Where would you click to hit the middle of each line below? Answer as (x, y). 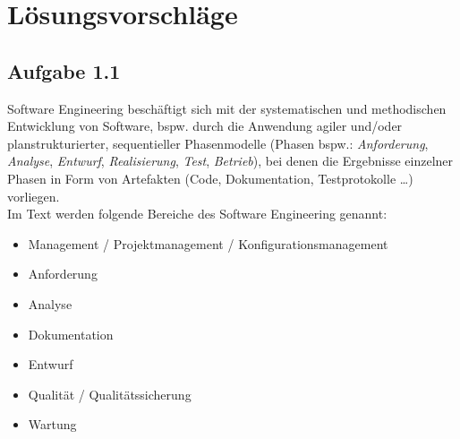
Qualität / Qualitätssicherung (110, 394)
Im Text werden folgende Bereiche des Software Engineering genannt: (197, 214)
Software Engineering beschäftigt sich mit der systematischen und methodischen (227, 108)
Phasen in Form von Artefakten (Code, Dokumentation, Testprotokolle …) (210, 178)
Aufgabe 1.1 (64, 70)
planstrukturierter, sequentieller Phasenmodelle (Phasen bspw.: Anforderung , (218, 143)
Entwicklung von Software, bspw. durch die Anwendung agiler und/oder (205, 126)
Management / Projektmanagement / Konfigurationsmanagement (208, 243)
